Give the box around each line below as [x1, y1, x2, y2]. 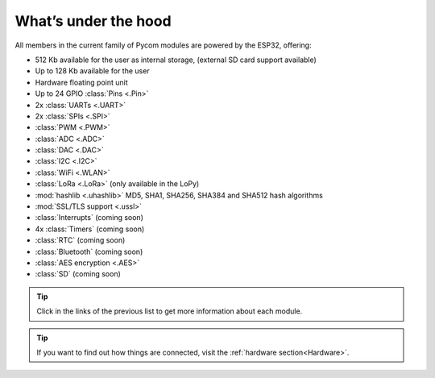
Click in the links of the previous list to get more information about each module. [36, 306, 303, 316]
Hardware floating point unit [35, 77, 128, 87]
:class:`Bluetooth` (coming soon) [35, 247, 143, 256]
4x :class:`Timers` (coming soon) [35, 224, 145, 234]
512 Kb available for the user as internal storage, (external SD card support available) [35, 55, 317, 64]
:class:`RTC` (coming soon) [35, 235, 126, 245]
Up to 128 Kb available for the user [35, 66, 150, 76]
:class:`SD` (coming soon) [35, 269, 121, 279]
